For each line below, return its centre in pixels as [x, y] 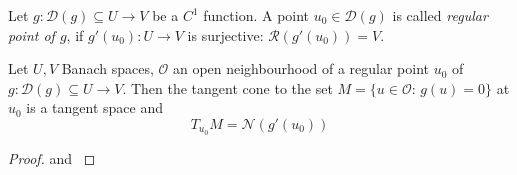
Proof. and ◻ [52, 157]
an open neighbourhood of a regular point [301, 68]
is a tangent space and [95, 107]
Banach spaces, [107, 68]
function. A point [256, 15]
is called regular [440, 15]
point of [31, 34]
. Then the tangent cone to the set [227, 87]
